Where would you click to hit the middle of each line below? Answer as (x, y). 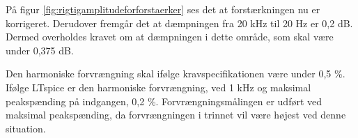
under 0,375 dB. (40, 50)
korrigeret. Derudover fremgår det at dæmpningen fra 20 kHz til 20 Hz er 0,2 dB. (179, 23)
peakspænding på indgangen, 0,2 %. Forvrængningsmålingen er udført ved (164, 101)
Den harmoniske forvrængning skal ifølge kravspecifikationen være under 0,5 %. (176, 74)
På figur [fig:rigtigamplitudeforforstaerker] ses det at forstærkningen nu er (163, 9)
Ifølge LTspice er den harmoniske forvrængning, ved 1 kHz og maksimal (158, 87)
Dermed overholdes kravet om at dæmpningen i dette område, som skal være (170, 37)
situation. (26, 128)
